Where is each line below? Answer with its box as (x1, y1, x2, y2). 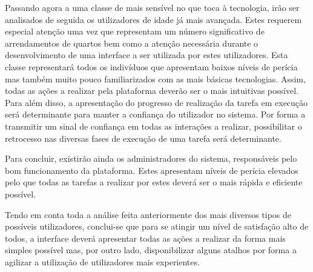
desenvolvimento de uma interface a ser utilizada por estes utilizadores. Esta (5, 48, 288, 61)
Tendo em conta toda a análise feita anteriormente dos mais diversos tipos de (5, 208, 292, 221)
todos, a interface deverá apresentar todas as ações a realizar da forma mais (5, 231, 286, 244)
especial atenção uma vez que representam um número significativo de (5, 25, 265, 38)
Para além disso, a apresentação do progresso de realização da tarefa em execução (5, 96, 308, 108)
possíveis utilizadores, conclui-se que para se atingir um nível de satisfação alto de (5, 220, 309, 233)
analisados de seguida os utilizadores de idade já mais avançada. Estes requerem (5, 13, 302, 25)
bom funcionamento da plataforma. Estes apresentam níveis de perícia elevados (5, 164, 298, 176)
